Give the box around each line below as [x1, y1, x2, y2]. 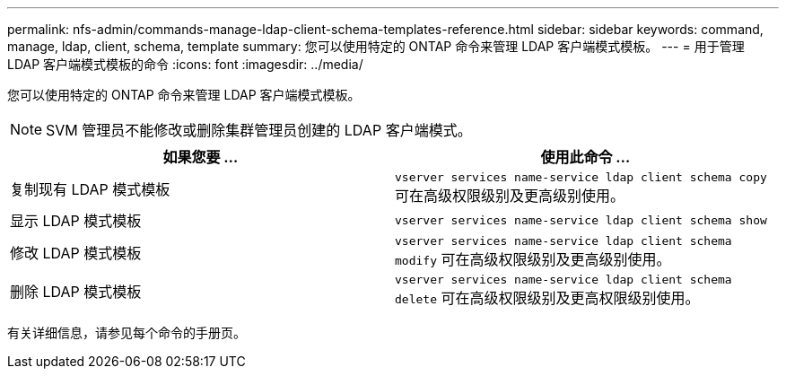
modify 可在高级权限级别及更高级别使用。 [395, 250, 671, 268]
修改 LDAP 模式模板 [10, 243, 142, 262]
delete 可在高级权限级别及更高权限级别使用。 [395, 289, 700, 307]
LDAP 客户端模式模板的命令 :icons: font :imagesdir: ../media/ [7, 57, 363, 72]
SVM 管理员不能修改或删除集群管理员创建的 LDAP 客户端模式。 [46, 121, 472, 139]
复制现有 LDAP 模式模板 [10, 179, 170, 198]
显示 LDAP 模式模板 [10, 212, 142, 230]
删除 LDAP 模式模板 [10, 282, 142, 301]
